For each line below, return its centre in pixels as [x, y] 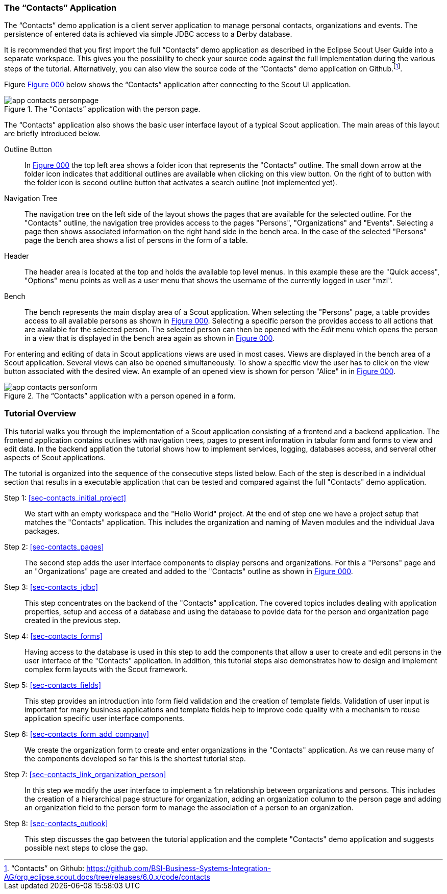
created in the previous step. [73, 620]
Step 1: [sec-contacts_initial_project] [65, 498]
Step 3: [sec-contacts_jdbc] [51, 587]
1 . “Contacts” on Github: [44, 868]
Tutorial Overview [40, 414]
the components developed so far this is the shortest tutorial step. [135, 758]
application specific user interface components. [105, 718]
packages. [42, 531]
